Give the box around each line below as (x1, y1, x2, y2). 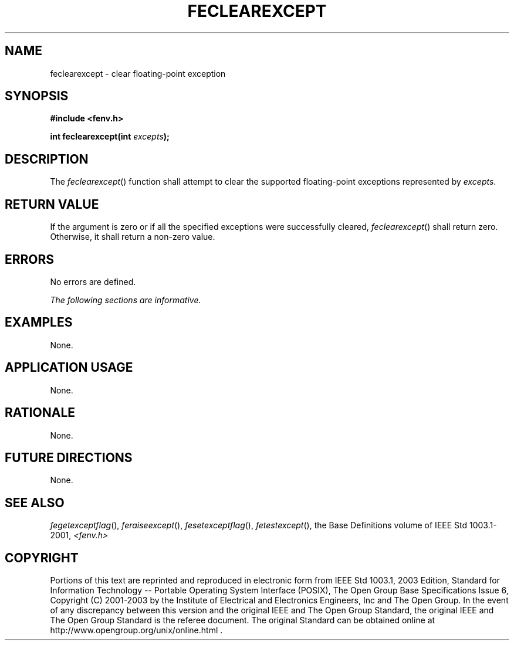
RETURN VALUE (5, 196, 99, 212)
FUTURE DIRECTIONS (5, 450, 133, 465)
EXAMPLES (5, 315, 73, 330)
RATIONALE (5, 405, 76, 420)
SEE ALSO (5, 495, 65, 510)
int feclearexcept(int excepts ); (50, 131, 170, 142)
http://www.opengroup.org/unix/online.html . (50, 625, 223, 636)
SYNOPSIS (5, 89, 69, 104)
